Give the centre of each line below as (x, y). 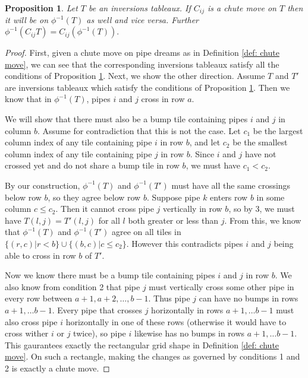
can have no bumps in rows (249, 298)
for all (109, 220)
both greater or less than (173, 220)
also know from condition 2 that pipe (73, 286)
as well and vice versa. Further (142, 20)
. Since (202, 153)
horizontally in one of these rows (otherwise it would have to (176, 321)
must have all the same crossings (231, 185)
